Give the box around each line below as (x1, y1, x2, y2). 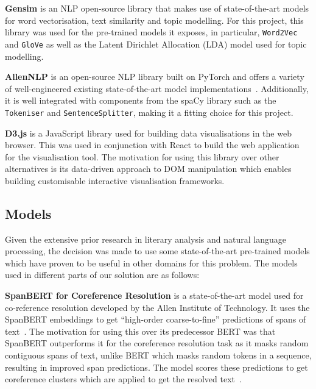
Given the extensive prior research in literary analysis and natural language (5, 232, 286, 245)
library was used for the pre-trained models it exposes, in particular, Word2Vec (5, 26, 298, 38)
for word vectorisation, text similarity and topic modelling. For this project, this (5, 13, 304, 26)
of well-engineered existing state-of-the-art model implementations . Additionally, (5, 82, 309, 95)
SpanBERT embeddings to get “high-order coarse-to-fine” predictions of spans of (5, 313, 306, 326)
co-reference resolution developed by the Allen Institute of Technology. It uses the (5, 301, 310, 313)
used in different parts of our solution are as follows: (5, 268, 200, 281)
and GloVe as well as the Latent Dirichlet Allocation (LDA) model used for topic (5, 37, 307, 50)
